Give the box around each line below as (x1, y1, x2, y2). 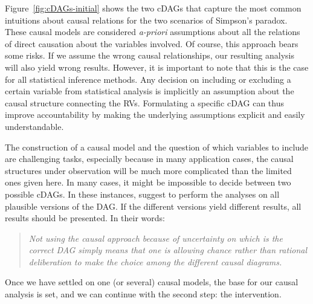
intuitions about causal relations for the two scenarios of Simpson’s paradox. (5, 13, 288, 26)
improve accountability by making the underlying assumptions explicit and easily (5, 108, 305, 121)
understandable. (5, 120, 64, 132)
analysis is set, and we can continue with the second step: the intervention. (5, 288, 282, 300)
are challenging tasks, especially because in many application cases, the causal (5, 152, 294, 165)
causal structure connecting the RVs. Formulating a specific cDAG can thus (5, 96, 284, 109)
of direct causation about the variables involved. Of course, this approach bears (5, 37, 298, 50)
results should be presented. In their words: (5, 212, 165, 224)
